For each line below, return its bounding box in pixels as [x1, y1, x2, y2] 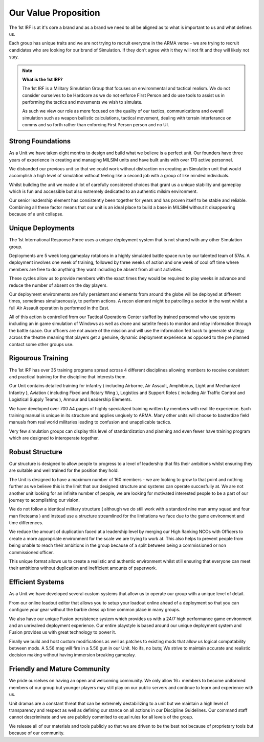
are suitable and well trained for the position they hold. [9, 467, 119, 473]
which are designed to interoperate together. [9, 435, 99, 441]
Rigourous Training [9, 354, 68, 362]
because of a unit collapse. [9, 211, 64, 217]
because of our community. [9, 730, 65, 736]
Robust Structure [9, 448, 63, 456]
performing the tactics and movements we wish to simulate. [22, 99, 143, 105]
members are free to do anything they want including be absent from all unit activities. [9, 266, 183, 272]
